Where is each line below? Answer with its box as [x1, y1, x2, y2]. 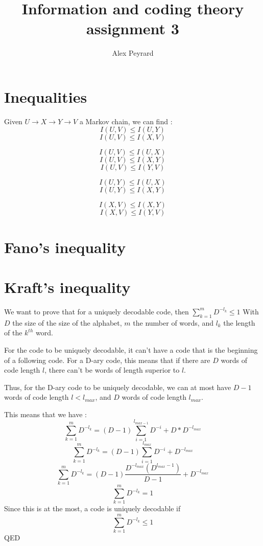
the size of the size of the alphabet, [12, 317, 122, 328]
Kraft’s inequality [4, 277, 131, 297]
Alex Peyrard [112, 48, 154, 58]
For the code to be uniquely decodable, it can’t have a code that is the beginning [4, 344, 258, 355]
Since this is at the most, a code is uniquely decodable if [4, 503, 181, 514]
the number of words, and [133, 317, 213, 328]
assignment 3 [86, 18, 179, 39]
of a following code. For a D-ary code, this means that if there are [4, 354, 210, 365]
